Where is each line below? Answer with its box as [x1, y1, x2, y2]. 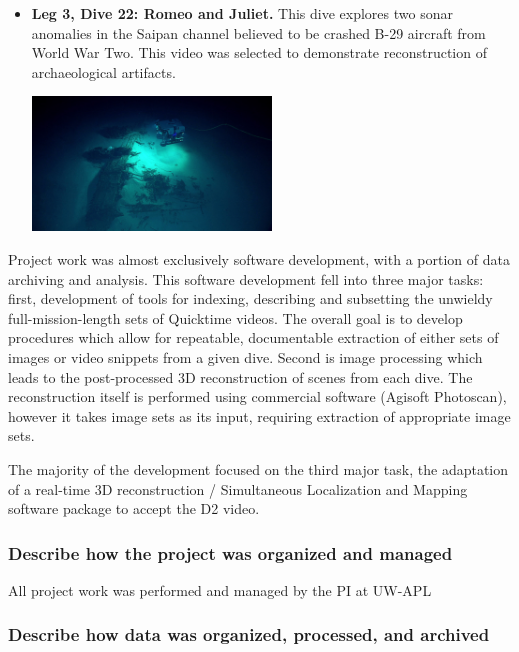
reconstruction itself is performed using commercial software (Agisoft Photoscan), [8, 386, 507, 407]
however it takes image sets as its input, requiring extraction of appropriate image [8, 405, 511, 426]
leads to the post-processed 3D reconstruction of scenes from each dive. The [8, 366, 473, 387]
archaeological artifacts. [31, 61, 176, 82]
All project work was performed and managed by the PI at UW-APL [8, 579, 432, 600]
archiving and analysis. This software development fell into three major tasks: [8, 268, 484, 289]
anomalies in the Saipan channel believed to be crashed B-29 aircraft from [31, 22, 486, 43]
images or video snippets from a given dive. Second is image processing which [8, 346, 483, 367]
